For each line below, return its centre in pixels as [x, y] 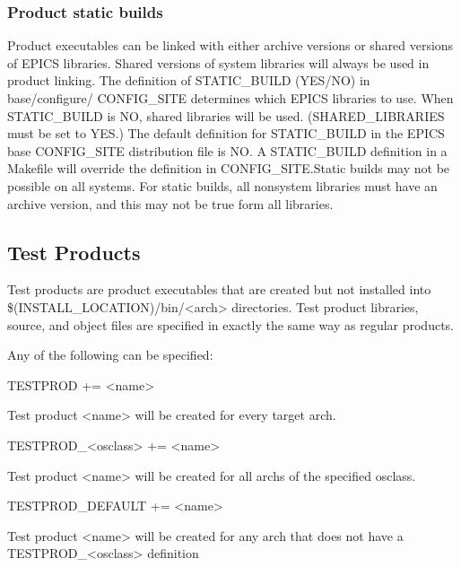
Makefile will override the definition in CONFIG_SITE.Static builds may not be [229, 168]
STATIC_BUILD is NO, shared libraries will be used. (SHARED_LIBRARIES [226, 115]
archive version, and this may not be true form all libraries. [170, 203]
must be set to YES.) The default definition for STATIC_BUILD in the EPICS [226, 133]
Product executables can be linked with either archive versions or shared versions [230, 45]
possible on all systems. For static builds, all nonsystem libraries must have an [222, 185]
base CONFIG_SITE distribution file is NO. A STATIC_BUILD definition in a [227, 150]
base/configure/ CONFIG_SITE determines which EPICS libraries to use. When [230, 98]
